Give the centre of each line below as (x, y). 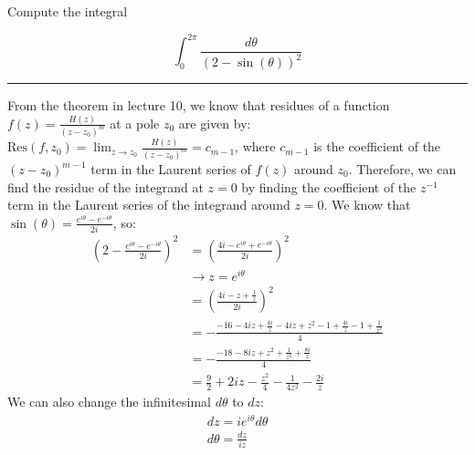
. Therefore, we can (402, 169)
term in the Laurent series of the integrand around (149, 205)
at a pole (135, 123)
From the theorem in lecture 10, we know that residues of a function (199, 105)
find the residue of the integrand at (106, 186)
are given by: (215, 123)
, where (255, 146)
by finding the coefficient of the (329, 186)
